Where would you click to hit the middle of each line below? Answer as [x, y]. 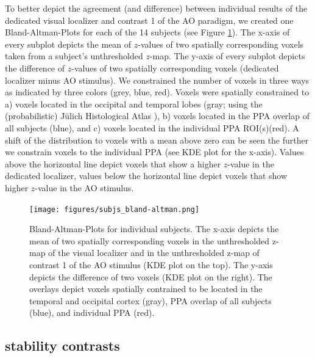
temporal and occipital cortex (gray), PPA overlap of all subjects [150, 300]
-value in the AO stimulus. [84, 187]
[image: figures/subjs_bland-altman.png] [115, 209]
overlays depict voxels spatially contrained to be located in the [146, 289]
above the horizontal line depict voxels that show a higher [113, 163]
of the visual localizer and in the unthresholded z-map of [154, 253]
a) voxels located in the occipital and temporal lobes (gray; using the [134, 104]
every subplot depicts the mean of [68, 44]
